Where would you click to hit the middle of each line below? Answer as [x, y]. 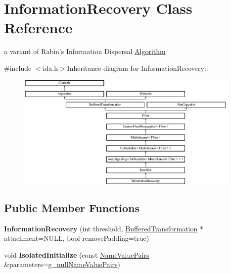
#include [18, 68]
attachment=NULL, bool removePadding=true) [77, 238]
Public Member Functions [72, 207]
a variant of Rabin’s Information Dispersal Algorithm [85, 51]
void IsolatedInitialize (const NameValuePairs [77, 254]
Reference [38, 27]
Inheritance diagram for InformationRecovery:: [138, 68]
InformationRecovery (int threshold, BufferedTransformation [101, 228]
